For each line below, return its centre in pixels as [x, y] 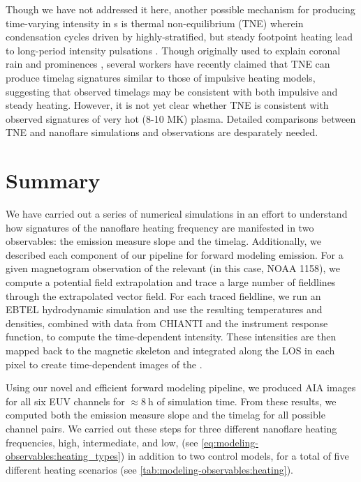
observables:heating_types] [63, 456]
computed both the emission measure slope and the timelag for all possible [165, 415]
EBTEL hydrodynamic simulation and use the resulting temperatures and [164, 309]
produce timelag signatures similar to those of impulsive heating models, [161, 77]
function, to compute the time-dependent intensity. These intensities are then [171, 337]
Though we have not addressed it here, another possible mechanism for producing [180, 9]
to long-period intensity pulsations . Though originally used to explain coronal [173, 50]
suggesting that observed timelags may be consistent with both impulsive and [172, 91]
